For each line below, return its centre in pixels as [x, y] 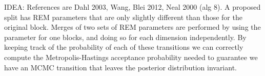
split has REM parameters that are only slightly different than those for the [123, 17]
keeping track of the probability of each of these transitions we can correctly [124, 47]
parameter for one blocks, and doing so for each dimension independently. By [125, 37]
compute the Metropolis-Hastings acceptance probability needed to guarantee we [131, 57]
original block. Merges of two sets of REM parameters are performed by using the [132, 27]
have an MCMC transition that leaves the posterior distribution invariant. [120, 67]
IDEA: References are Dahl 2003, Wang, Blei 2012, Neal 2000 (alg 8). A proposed [132, 7]
